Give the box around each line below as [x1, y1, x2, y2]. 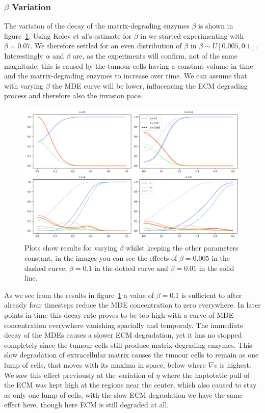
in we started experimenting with [140, 30, 244, 41]
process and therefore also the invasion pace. [4, 90, 143, 101]
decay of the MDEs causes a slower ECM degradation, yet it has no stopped [4, 329, 242, 340]
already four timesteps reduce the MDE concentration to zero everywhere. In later [4, 299, 261, 310]
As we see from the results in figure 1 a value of [4, 289, 154, 300]
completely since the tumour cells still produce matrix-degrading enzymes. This [4, 339, 252, 350]
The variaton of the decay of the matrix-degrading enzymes [4, 20, 190, 31]
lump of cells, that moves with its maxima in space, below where [4, 359, 206, 370]
